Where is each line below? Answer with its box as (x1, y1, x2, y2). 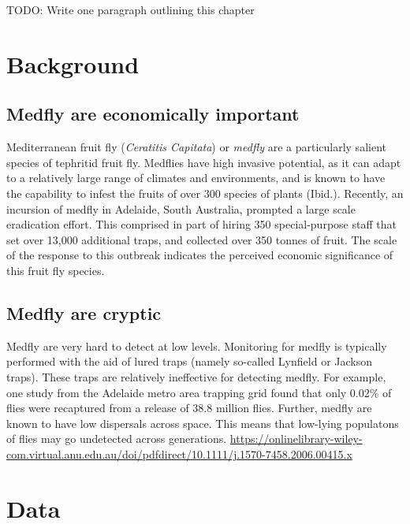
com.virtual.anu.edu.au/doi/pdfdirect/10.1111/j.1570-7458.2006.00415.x (6, 445, 352, 462)
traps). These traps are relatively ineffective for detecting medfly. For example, (6, 368, 386, 385)
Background (6, 47, 140, 80)
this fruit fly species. (6, 262, 105, 278)
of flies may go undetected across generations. (6, 430, 227, 447)
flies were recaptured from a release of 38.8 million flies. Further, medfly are (6, 400, 372, 416)
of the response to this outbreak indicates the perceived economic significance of (6, 247, 393, 263)
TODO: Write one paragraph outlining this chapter (6, 2, 255, 17)
